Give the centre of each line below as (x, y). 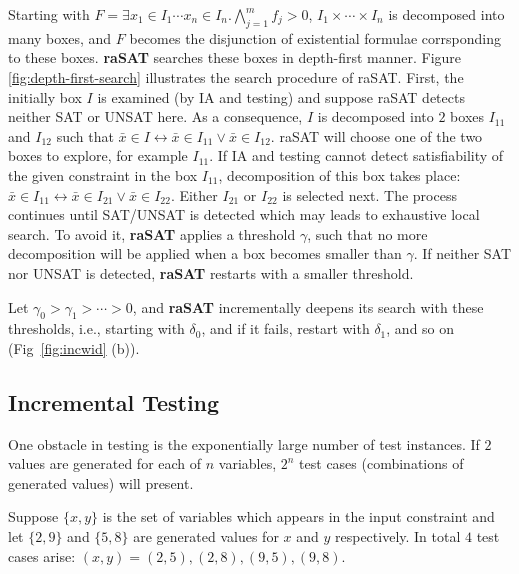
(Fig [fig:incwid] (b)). (74, 347)
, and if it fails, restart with (285, 328)
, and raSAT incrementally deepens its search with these (308, 306)
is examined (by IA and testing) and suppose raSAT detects (281, 96)
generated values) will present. (101, 482)
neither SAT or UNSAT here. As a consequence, (155, 116)
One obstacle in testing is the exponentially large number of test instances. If (244, 443)
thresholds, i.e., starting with (96, 328)
